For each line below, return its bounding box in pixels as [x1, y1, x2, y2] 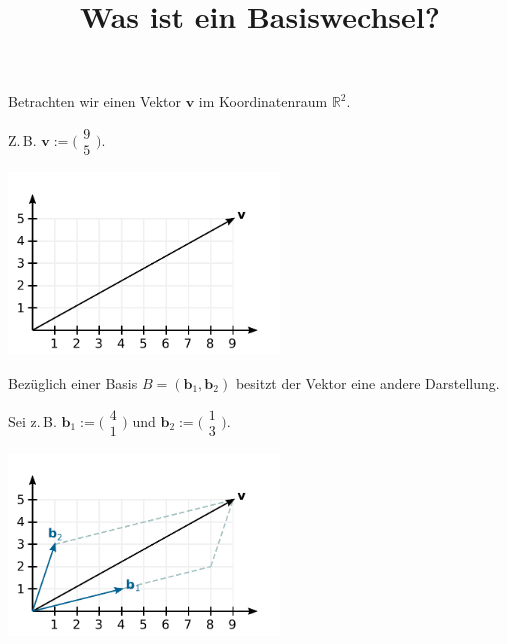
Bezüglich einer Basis [8, 372, 138, 393]
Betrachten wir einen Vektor [8, 91, 181, 112]
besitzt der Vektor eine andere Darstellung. [235, 372, 500, 393]
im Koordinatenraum [198, 91, 328, 112]
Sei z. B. [8, 410, 57, 431]
